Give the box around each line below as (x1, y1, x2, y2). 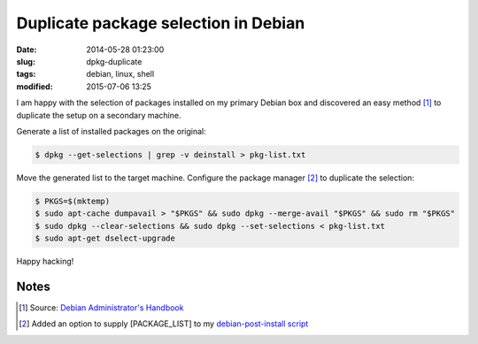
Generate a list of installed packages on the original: (16, 126, 207, 136)
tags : (16, 69, 36, 80)
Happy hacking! (16, 256, 74, 266)
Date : (16, 44, 37, 55)
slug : (16, 56, 35, 66)
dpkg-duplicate (86, 56, 143, 66)
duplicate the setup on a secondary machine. (16, 110, 181, 120)
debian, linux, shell (86, 69, 155, 80)
